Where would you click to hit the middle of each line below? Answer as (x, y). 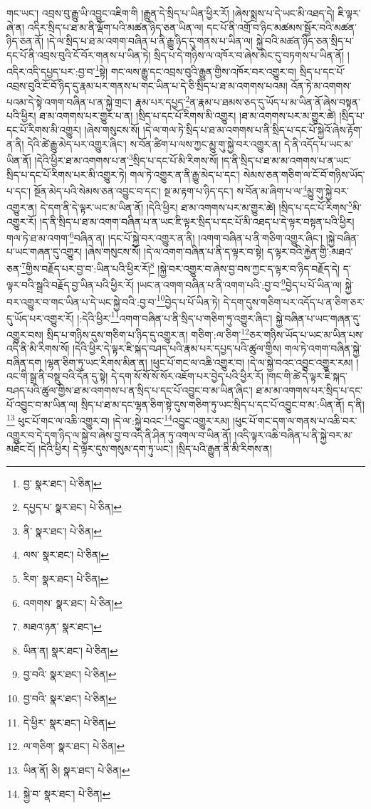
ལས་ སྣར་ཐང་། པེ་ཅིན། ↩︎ (66, 555)
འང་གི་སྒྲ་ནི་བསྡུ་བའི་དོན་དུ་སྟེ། (57, 376)
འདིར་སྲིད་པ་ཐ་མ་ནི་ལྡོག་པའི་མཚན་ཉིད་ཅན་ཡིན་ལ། (115, 27)
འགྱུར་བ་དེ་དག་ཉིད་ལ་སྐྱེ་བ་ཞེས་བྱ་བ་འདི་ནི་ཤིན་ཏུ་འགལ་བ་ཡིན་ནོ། (119, 434)
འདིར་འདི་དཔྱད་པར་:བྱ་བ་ (51, 72)
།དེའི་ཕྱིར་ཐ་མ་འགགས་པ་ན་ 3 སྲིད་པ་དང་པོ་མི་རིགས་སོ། (126, 159)
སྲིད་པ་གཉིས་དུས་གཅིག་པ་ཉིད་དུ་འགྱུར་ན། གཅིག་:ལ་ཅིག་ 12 (148, 333)
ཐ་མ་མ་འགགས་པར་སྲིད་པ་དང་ (309, 390)
